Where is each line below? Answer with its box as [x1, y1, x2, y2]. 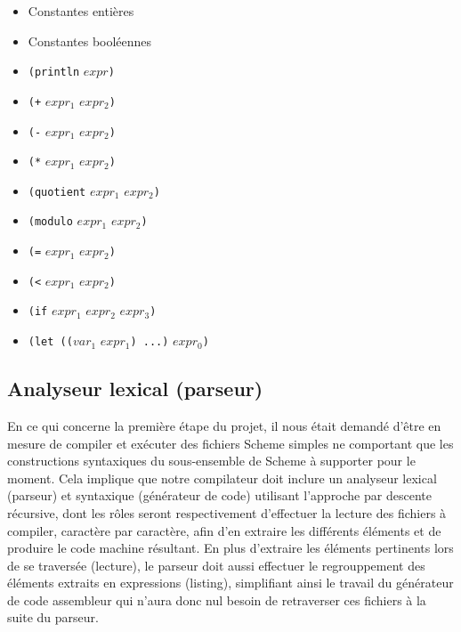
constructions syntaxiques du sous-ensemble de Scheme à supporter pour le [7, 451, 416, 470]
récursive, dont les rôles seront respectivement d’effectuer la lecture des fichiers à [7, 503, 447, 522]
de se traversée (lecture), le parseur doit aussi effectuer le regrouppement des [7, 555, 425, 574]
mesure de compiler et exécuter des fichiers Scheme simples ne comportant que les [7, 433, 454, 452]
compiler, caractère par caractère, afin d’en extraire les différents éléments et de [7, 521, 441, 539]
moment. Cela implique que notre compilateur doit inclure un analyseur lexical [7, 468, 437, 487]
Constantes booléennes [28, 31, 152, 50]
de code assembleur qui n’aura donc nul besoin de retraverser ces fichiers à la [7, 590, 426, 609]
